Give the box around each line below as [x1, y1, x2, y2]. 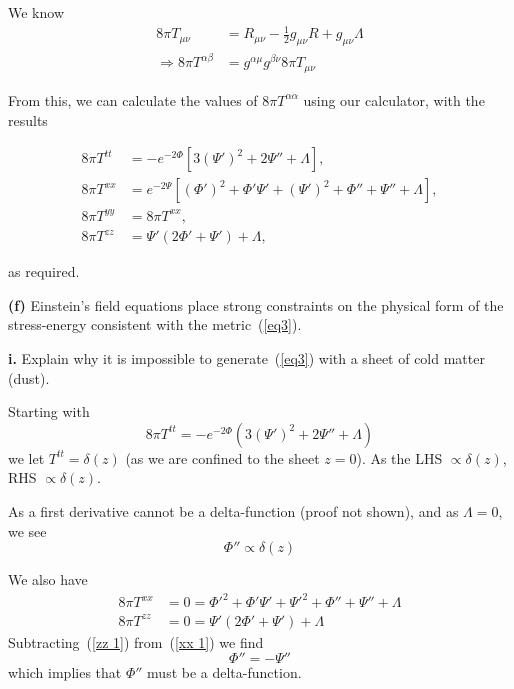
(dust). [8, 367, 50, 388]
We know [8, 2, 64, 22]
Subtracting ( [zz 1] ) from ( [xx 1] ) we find [8, 631, 264, 652]
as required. [8, 261, 80, 282]
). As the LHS [356, 447, 443, 468]
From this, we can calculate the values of [8, 89, 258, 110]
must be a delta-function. [147, 662, 302, 683]
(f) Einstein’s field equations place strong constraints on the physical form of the [8, 294, 504, 315]
